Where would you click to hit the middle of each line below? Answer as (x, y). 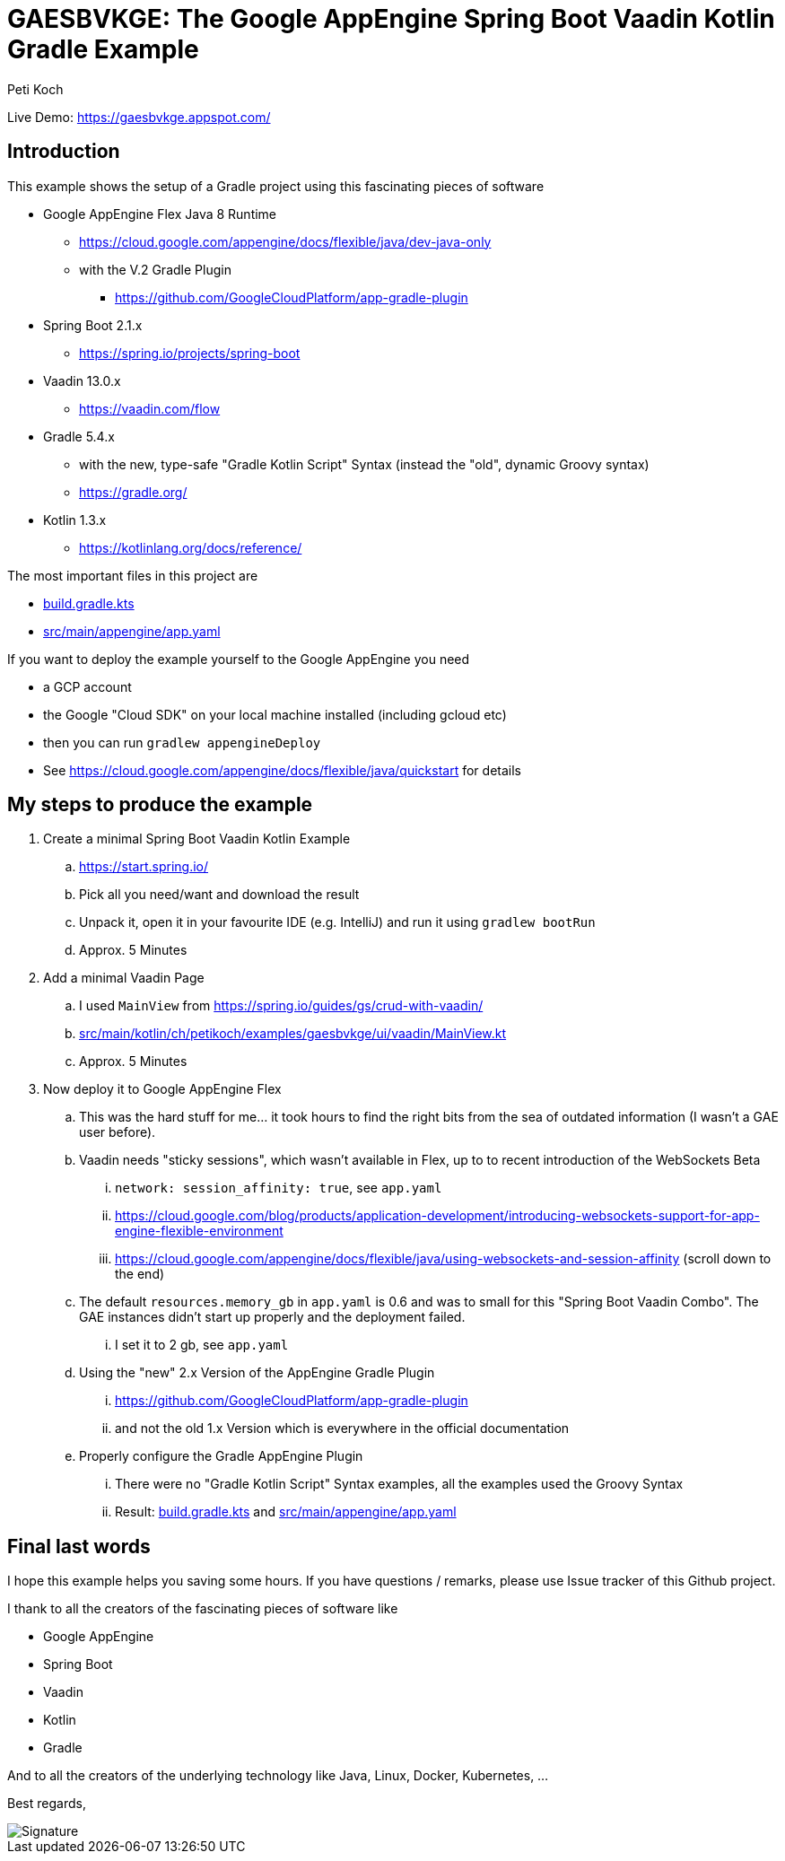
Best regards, (47, 1804)
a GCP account (87, 686)
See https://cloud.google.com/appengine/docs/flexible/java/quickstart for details (282, 770)
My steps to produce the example (160, 805)
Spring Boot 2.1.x (93, 325)
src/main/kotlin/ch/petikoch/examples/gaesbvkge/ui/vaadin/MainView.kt (293, 1034)
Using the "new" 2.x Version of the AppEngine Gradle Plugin (257, 1373)
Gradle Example (103, 49)
